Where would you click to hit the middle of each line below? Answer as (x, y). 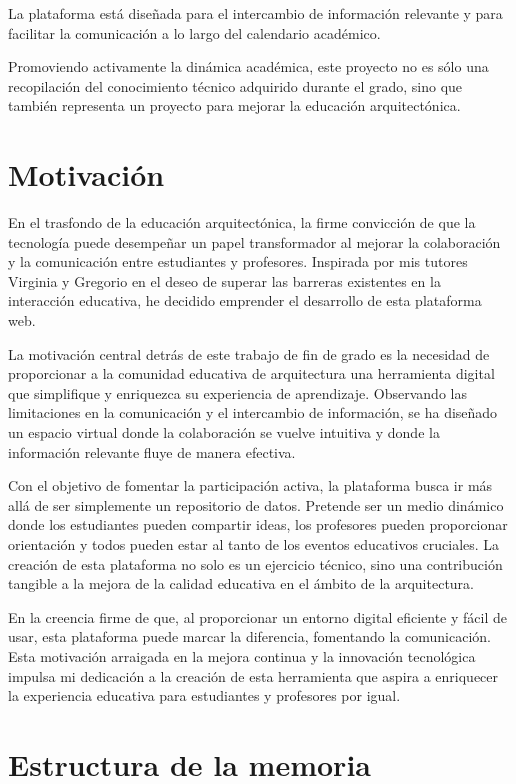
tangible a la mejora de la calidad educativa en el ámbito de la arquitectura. (241, 583)
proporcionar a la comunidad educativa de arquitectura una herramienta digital (251, 373)
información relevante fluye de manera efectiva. (152, 451)
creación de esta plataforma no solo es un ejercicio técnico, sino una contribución (255, 563)
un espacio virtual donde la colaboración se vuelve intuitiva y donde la (224, 432)
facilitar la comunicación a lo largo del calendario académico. (194, 32)
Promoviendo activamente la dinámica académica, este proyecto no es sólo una (248, 66)
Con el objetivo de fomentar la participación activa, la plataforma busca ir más (250, 485)
